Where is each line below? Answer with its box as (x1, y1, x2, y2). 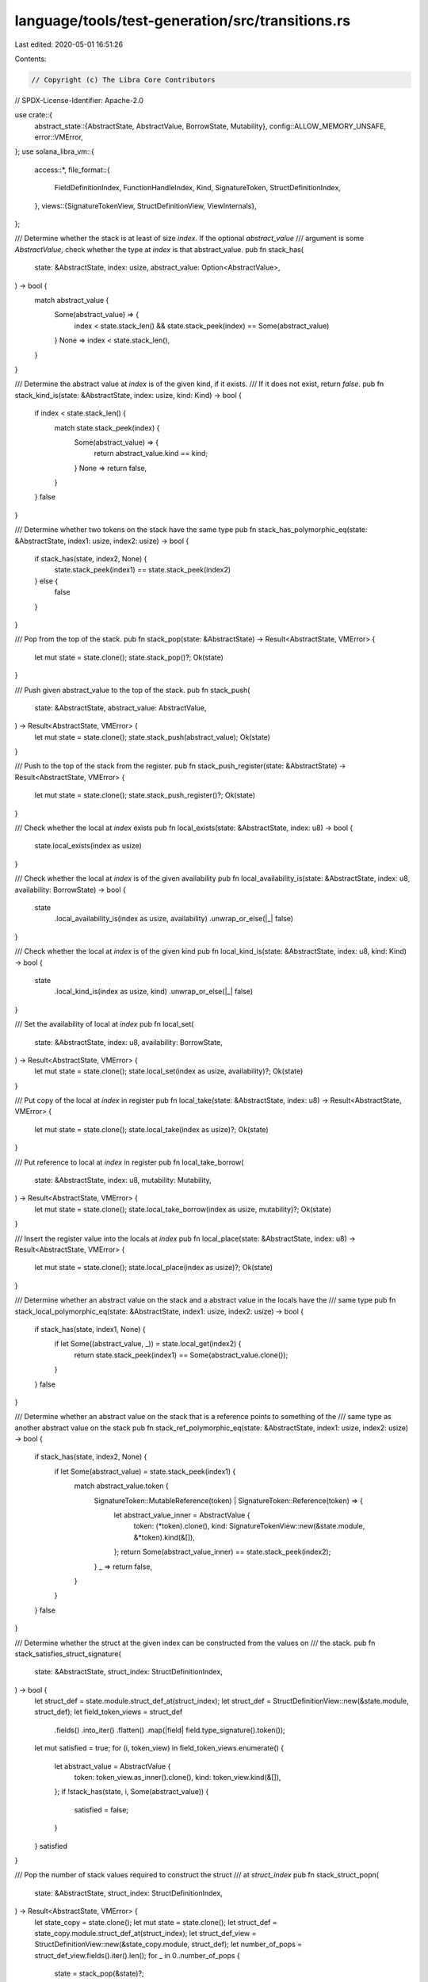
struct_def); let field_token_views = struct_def (34, 1707, 183, 1716)
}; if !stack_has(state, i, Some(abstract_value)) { (54, 1787, 209, 1796)
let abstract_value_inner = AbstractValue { (113, 1510, 250, 1520)
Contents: (14, 54, 47, 63)
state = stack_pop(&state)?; (54, 1969, 144, 1978)
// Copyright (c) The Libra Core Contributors (31, 75, 216, 84)
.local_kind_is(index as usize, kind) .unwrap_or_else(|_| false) (54, 987, 254, 997)
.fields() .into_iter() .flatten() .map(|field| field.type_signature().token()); (54, 1725, 285, 1735)
